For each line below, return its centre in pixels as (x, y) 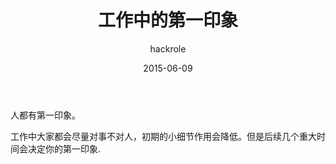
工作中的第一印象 (167, 20)
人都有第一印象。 (45, 115)
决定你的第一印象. (64, 148)
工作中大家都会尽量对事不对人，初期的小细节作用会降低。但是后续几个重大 (163, 136)
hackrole (168, 48)
